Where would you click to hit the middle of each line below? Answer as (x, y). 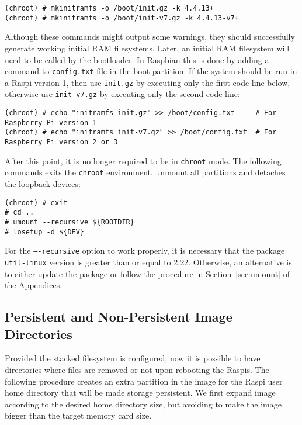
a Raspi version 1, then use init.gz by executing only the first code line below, (147, 82)
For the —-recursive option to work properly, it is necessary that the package (145, 250)
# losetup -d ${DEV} (45, 232)
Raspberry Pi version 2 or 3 (61, 142)
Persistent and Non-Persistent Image (119, 317)
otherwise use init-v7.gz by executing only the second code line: (122, 94)
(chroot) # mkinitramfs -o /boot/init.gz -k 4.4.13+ (109, 8)
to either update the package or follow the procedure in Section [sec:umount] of (147, 273)
